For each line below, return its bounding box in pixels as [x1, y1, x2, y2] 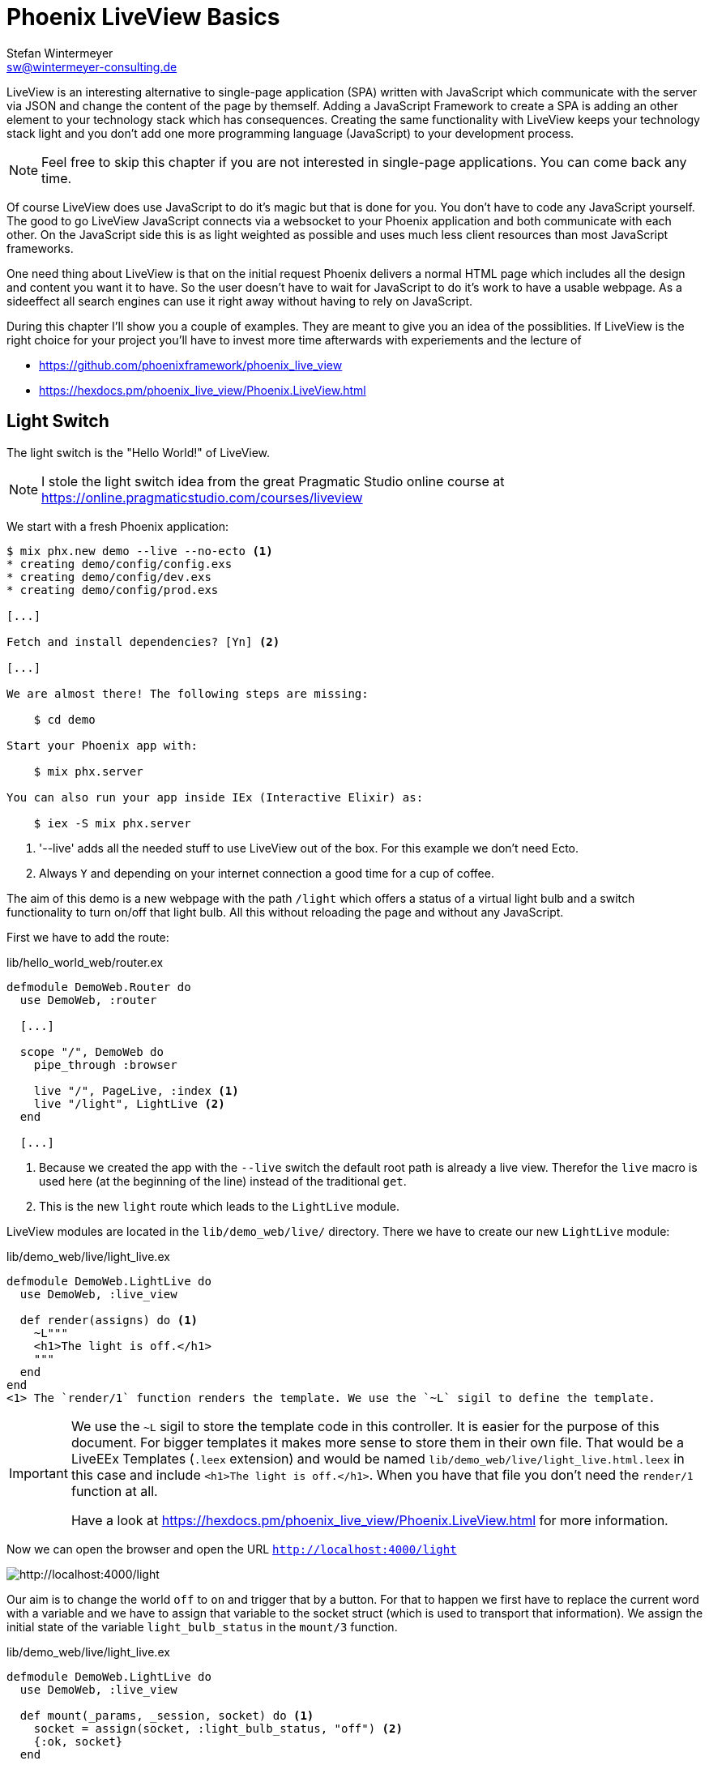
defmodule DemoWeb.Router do [6, 980, 191, 994]
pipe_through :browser [33, 1058, 177, 1071]
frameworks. [6, 241, 74, 255]
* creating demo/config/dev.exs [6, 570, 211, 583]
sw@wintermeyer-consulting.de [6, 59, 177, 74]
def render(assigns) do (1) [19, 1313, 199, 1327]
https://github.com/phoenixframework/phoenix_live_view [39, 357, 343, 372]
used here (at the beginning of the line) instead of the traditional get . [39, 1173, 407, 1188]
